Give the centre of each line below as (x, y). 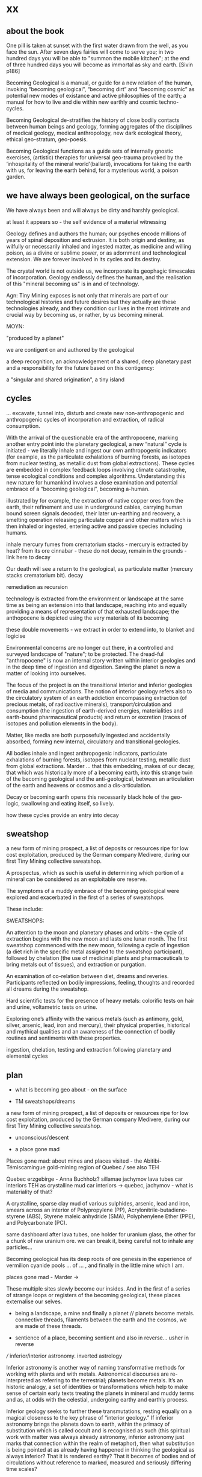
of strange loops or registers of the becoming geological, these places (93, 1295)
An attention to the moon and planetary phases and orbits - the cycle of (95, 932)
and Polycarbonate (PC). (37, 1223)
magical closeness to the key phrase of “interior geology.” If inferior (90, 1418)
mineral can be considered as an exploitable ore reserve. (77, 879)
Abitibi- (153, 1161)
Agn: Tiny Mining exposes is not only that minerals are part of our (87, 295)
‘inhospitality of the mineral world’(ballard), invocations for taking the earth (99, 164)
